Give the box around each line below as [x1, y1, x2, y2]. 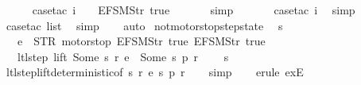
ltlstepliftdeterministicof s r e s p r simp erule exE [6, 64, 304, 80]
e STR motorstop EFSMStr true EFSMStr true [17, 33, 266, 49]
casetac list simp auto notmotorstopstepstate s [6, 17, 283, 33]
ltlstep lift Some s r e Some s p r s [17, 48, 229, 64]
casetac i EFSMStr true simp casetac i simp [32, 2, 355, 17]
